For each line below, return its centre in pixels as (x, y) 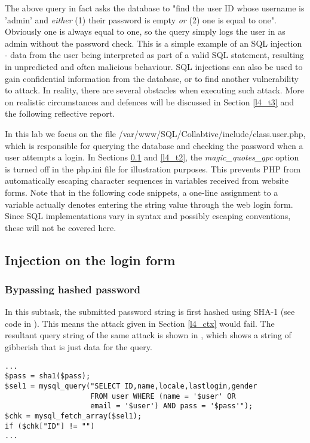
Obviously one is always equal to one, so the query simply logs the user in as (145, 31)
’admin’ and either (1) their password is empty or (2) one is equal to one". (141, 19)
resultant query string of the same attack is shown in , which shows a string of (148, 335)
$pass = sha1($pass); (48, 376)
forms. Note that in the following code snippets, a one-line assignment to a (142, 192)
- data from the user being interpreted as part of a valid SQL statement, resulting (154, 55)
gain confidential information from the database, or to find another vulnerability (152, 78)
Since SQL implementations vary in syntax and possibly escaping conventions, (148, 216)
